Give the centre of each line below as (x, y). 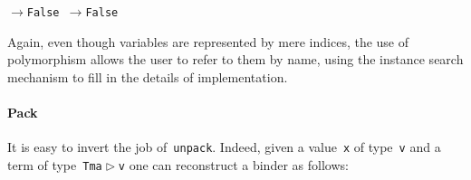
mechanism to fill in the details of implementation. (148, 76)
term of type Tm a (55, 164)
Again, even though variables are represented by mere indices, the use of (208, 41)
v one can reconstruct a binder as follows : (233, 164)
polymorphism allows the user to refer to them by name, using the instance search (235, 59)
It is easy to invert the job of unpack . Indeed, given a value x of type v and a (224, 147)
